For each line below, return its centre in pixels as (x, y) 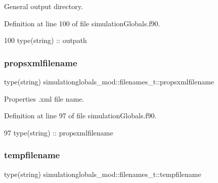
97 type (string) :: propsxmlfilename (59, 132)
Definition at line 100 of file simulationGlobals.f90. (82, 23)
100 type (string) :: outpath (46, 40)
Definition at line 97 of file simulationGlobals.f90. (80, 116)
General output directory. (43, 6)
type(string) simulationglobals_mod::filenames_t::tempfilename (103, 174)
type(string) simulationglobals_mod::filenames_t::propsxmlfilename (109, 81)
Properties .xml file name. (44, 98)
